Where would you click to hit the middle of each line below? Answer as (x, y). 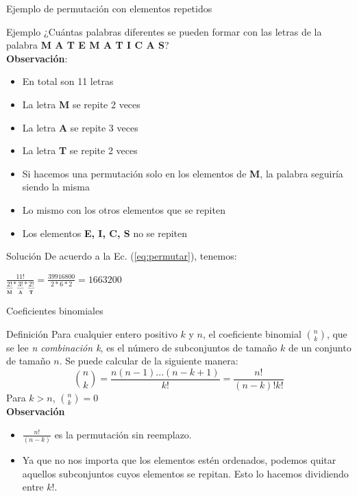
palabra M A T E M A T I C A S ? (88, 45)
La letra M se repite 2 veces (81, 104)
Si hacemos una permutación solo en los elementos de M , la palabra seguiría (183, 173)
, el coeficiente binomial (252, 333)
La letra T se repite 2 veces (80, 150)
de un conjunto (320, 347)
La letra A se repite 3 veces (80, 127)
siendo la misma (56, 187)
